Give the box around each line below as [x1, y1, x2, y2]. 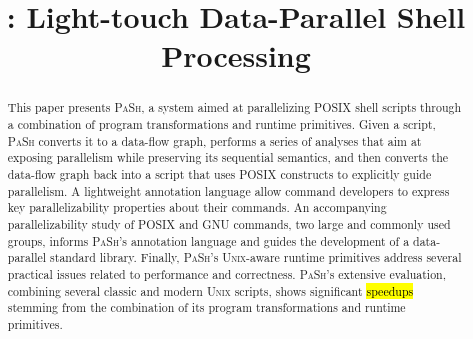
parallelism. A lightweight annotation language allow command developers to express [7, 182, 450, 199]
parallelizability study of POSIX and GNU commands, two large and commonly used [7, 215, 451, 232]
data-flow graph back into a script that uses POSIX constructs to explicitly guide [7, 165, 432, 182]
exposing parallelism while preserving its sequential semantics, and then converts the [7, 149, 449, 166]
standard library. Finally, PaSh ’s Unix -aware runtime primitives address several [50, 249, 462, 266]
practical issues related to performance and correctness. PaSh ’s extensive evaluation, [7, 265, 447, 282]
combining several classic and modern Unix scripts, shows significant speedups [7, 282, 414, 299]
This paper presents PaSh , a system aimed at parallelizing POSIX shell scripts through [7, 99, 462, 116]
